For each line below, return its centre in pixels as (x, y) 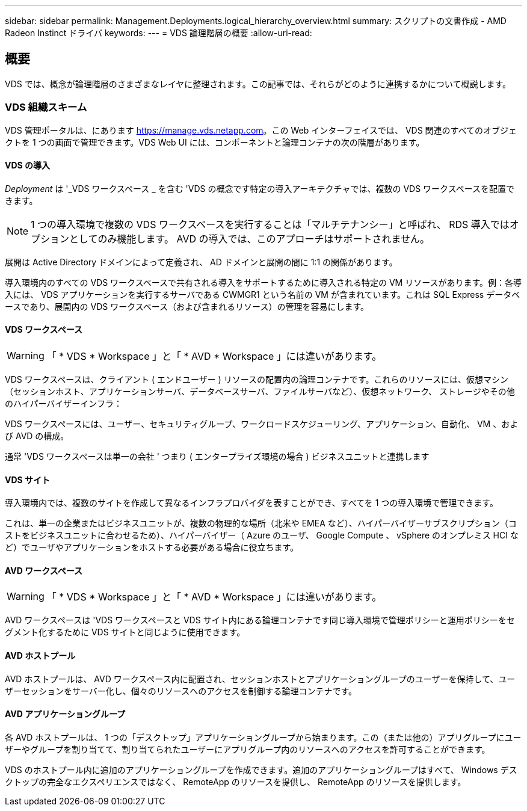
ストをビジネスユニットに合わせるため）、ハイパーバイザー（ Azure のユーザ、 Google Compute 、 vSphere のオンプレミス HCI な (262, 535)
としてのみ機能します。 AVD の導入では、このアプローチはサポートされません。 (250, 239)
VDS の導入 (28, 165)
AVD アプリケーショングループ (65, 714)
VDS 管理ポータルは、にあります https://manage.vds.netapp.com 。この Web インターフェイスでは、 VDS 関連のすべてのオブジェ (261, 130)
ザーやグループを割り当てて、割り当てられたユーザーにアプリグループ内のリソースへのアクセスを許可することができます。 (248, 749)
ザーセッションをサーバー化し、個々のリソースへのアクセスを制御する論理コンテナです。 (181, 691)
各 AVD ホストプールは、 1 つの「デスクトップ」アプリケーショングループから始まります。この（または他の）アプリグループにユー (263, 737)
